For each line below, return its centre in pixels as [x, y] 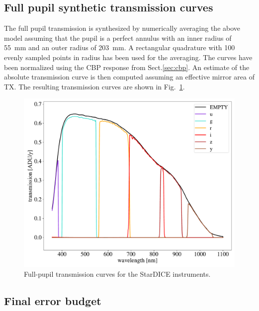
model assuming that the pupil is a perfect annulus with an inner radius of [118, 38]
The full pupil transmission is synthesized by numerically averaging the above [122, 28]
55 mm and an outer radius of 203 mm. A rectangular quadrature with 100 [120, 47]
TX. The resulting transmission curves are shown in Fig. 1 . [94, 86]
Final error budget [53, 301]
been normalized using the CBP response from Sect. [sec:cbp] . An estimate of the [127, 67]
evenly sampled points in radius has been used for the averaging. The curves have [128, 57]
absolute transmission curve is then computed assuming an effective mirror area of [129, 77]
